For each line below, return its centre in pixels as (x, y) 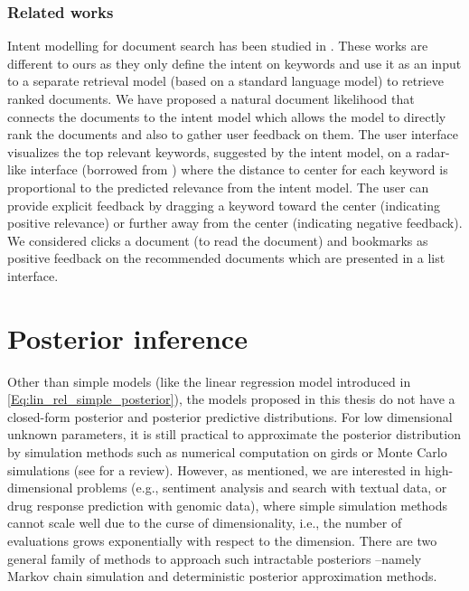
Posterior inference (127, 338)
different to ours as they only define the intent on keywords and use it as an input (234, 63)
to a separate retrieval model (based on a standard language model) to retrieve (226, 81)
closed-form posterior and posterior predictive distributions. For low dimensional (230, 416)
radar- (433, 151)
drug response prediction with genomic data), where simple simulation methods (228, 505)
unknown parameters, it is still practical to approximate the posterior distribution (234, 434)
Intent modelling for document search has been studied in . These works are (218, 46)
